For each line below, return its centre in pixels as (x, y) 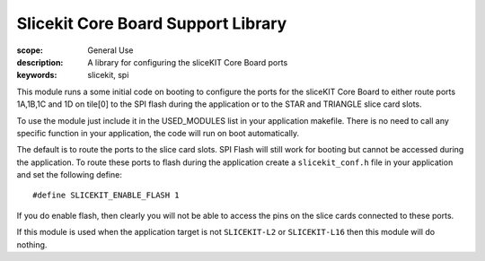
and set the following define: (70, 175)
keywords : (37, 75)
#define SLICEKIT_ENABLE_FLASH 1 (106, 196)
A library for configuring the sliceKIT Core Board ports (188, 62)
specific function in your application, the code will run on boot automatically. (158, 133)
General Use (110, 50)
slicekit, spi (108, 75)
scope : (30, 50)
